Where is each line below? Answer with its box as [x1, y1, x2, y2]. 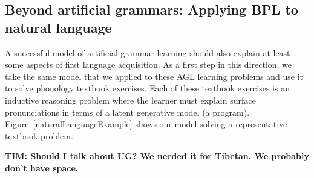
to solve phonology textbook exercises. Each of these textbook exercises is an [5, 82, 290, 94]
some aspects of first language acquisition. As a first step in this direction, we [5, 58, 292, 71]
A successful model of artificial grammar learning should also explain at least [5, 46, 290, 59]
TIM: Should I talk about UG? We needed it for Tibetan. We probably [5, 150, 309, 162]
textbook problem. [5, 129, 73, 142]
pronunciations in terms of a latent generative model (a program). [5, 105, 250, 118]
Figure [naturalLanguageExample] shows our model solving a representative [5, 117, 287, 130]
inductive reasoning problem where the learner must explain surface [5, 93, 256, 106]
